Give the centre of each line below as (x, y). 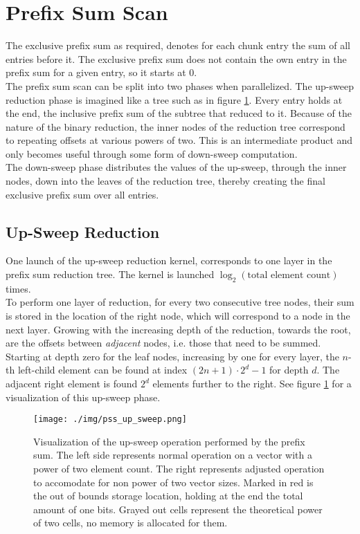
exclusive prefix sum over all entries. (82, 194)
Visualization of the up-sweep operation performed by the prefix (169, 441)
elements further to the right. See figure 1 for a (252, 383)
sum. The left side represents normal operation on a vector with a (173, 455)
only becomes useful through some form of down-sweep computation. (152, 153)
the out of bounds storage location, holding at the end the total (168, 496)
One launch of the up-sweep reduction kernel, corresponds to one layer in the (169, 260)
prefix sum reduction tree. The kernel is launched (110, 274)
